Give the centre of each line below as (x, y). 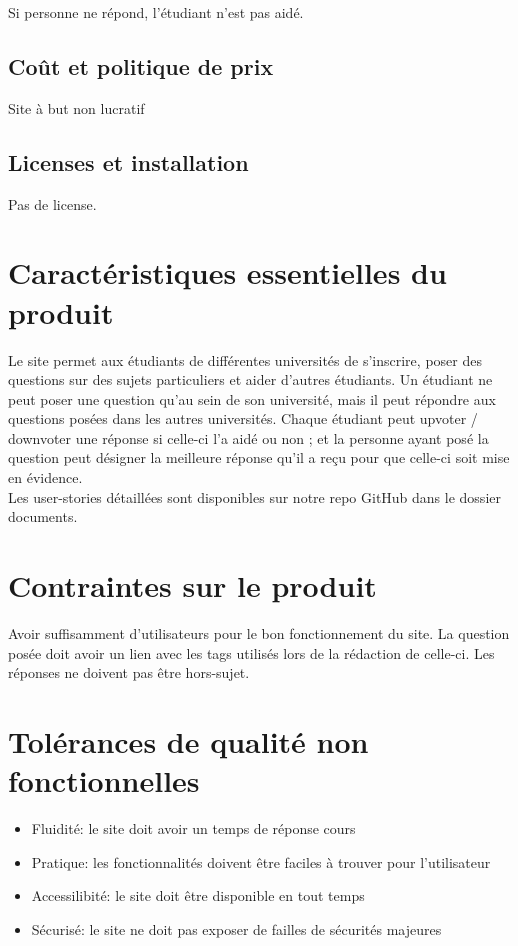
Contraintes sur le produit (192, 585)
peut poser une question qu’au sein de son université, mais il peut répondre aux (252, 398)
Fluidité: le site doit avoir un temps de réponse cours (193, 828)
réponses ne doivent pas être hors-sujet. (129, 672)
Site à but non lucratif (76, 107)
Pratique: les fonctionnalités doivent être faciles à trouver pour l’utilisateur (261, 861)
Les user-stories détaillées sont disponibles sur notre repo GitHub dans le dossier (254, 496)
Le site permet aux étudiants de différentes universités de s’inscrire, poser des (245, 359)
